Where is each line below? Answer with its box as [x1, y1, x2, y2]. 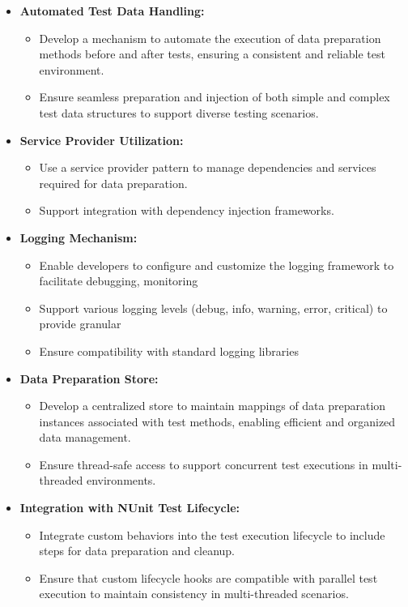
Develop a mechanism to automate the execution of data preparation [39, 29, 381, 46]
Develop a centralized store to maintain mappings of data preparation [39, 397, 386, 414]
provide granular [39, 315, 121, 332]
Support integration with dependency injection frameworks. [39, 202, 334, 219]
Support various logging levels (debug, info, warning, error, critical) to [39, 299, 388, 316]
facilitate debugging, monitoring [39, 272, 198, 289]
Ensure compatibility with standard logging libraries [39, 342, 299, 359]
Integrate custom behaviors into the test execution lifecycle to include [39, 526, 385, 543]
